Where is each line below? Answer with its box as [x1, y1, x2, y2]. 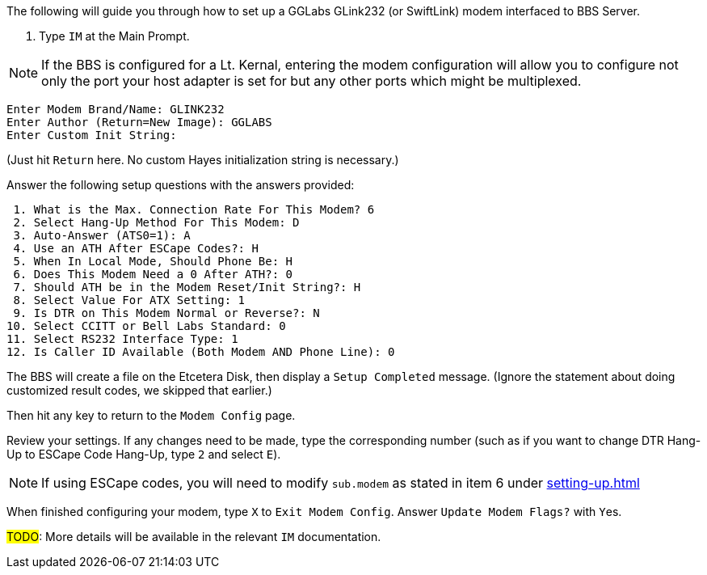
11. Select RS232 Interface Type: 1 [6, 332, 238, 345]
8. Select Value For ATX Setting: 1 [13, 294, 246, 307]
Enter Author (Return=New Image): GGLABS [6, 116, 272, 129]
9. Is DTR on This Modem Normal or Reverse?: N [13, 307, 320, 319]
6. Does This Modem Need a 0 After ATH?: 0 [13, 268, 293, 281]
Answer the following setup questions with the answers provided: [6, 178, 355, 192]
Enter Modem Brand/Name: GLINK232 [6, 103, 225, 116]
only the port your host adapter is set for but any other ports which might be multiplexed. [41, 73, 582, 89]
